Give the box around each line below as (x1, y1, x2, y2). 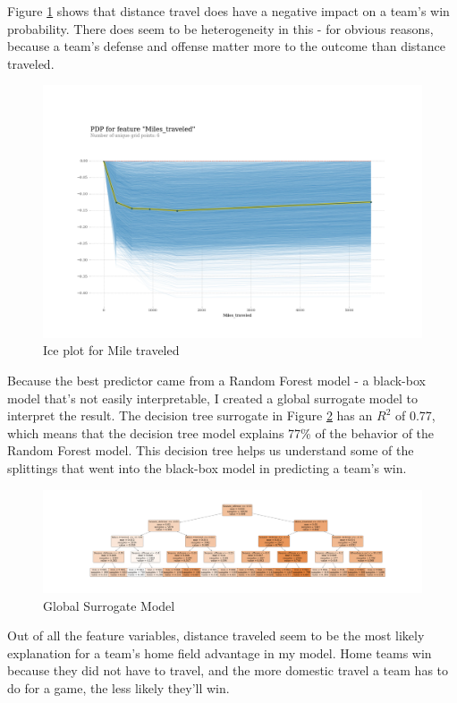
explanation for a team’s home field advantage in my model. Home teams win (7, 643, 432, 662)
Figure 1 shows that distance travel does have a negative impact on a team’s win (7, 2, 450, 20)
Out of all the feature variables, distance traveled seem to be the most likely (7, 626, 425, 645)
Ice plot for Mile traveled (43, 341, 180, 360)
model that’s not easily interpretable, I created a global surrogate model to (7, 388, 418, 407)
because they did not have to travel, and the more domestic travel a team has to (7, 661, 449, 680)
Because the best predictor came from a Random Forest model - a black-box (7, 370, 426, 389)
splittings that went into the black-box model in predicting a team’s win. (7, 458, 407, 477)
